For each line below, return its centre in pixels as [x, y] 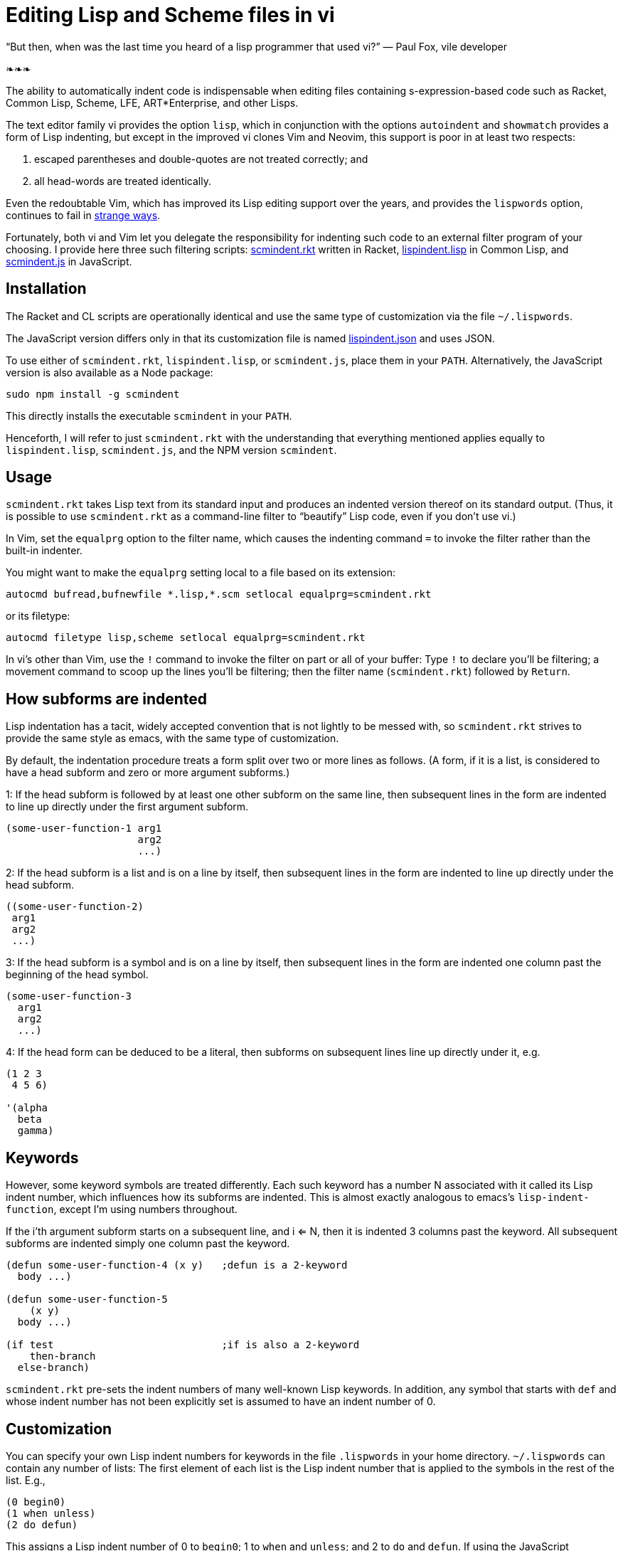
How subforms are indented [107, 699]
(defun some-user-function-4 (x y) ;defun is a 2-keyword [177, 1265]
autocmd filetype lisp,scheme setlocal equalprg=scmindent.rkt [186, 638]
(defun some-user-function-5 [87, 1299]
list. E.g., [26, 1480]
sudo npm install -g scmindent [93, 394]
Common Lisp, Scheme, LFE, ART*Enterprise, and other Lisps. [152, 102]
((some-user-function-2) [75, 907]
